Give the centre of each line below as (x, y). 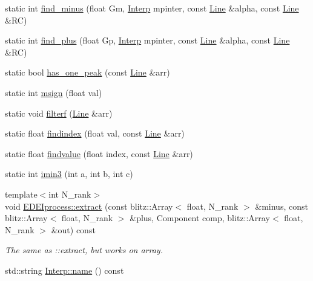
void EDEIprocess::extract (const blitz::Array (89, 206)
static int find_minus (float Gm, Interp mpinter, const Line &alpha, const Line (152, 8)
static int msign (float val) (54, 92)
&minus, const (282, 206)
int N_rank (70, 194)
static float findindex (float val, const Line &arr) (95, 133)
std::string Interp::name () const (64, 270)
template (21, 194)
